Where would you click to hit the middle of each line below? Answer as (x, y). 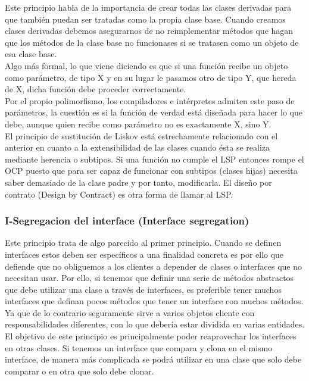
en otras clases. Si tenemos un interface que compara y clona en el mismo (139, 347)
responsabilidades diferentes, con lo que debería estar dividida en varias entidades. (155, 324)
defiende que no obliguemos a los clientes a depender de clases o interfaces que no (154, 266)
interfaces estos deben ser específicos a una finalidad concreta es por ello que (144, 254)
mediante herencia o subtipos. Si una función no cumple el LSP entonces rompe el (154, 159)
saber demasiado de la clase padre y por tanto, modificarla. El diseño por (138, 182)
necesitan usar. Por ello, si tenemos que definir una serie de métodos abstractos (149, 278)
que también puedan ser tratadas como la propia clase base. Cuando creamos (145, 19)
